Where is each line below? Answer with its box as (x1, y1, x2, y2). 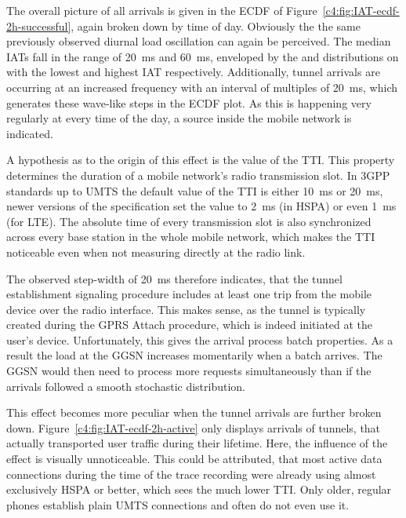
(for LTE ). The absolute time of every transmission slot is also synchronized (6, 213, 372, 229)
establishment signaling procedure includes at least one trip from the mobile (6, 286, 372, 302)
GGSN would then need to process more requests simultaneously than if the (6, 363, 372, 379)
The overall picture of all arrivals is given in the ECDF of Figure (6, 2, 317, 18)
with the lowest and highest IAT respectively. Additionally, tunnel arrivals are (6, 64, 380, 80)
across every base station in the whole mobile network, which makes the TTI (6, 228, 375, 245)
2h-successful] (6, 17, 71, 34)
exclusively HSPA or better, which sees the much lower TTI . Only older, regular (6, 481, 392, 498)
